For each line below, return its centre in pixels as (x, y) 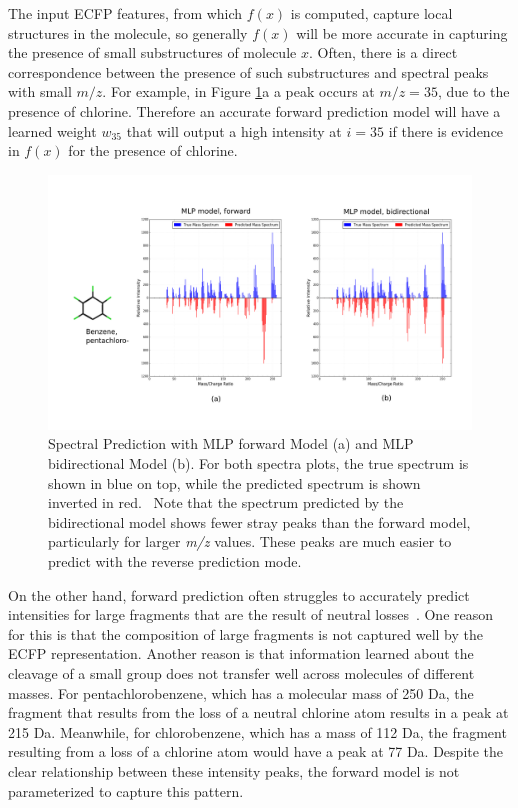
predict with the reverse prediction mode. (175, 560)
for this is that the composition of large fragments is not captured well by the (245, 633)
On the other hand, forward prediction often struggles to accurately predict (239, 594)
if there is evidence (446, 130)
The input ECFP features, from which (125, 13)
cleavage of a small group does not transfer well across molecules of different (241, 672)
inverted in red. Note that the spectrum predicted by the (226, 502)
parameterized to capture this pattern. (126, 790)
